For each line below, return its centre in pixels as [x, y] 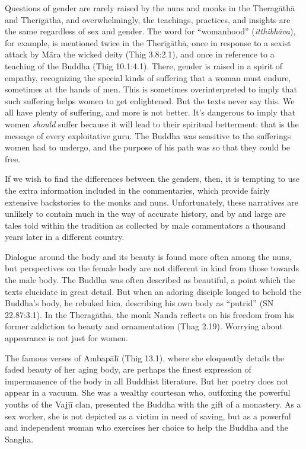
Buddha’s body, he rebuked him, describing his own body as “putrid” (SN [139, 303]
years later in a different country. [65, 237]
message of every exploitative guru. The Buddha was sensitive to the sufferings [148, 135]
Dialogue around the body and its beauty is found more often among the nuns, [148, 256]
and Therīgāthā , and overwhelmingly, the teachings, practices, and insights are [148, 19]
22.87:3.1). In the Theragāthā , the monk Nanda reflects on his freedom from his [150, 314]
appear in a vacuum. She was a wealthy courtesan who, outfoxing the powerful [148, 392]
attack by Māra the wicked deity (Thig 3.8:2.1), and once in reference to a [140, 54]
